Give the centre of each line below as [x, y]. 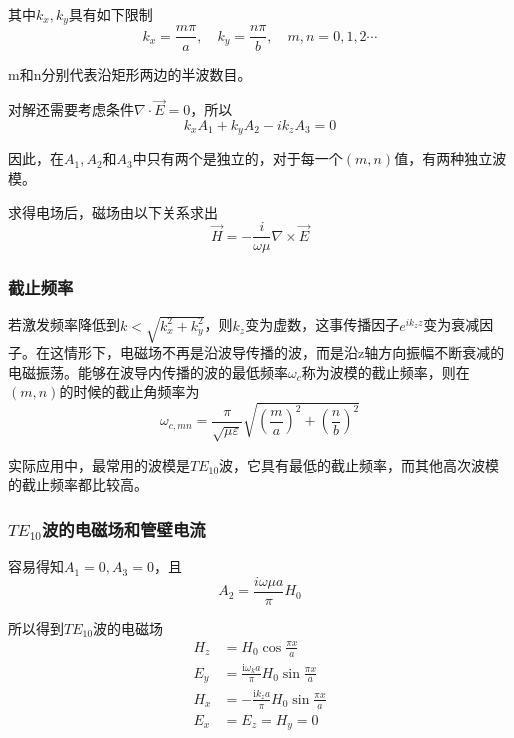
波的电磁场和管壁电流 [124, 528]
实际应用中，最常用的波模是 [99, 464]
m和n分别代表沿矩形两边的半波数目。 [130, 73]
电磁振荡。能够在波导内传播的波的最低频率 [148, 371]
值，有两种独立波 [450, 158]
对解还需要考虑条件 [71, 109]
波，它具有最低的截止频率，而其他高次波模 [359, 464]
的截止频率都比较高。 [78, 484]
